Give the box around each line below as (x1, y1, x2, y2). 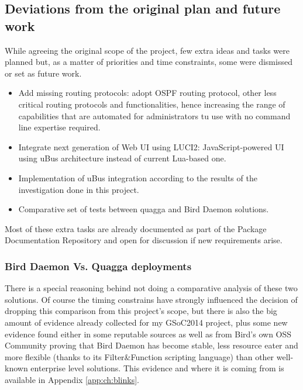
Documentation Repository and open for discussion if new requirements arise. (5, 234, 283, 246)
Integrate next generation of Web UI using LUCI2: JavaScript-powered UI (18, 140, 284, 153)
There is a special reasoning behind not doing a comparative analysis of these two (5, 282, 298, 294)
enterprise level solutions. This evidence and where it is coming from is (30, 362, 284, 374)
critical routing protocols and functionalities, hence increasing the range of (18, 98, 285, 110)
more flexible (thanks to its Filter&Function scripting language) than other (5, 350, 274, 363)
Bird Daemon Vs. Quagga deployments (5, 258, 192, 273)
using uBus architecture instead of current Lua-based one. (18, 152, 226, 164)
